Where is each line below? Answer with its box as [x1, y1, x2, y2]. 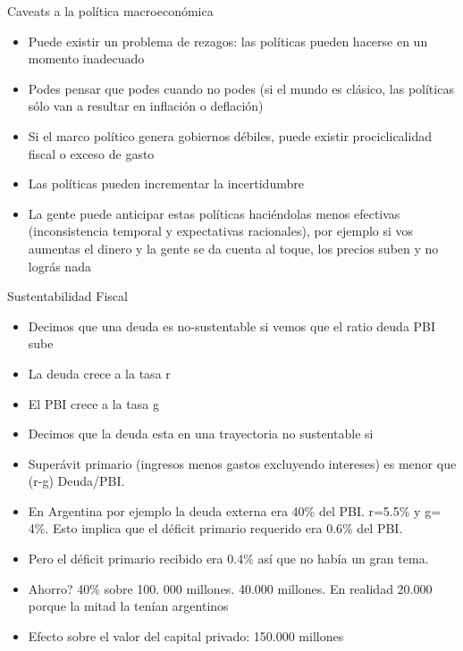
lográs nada [28, 256, 91, 275]
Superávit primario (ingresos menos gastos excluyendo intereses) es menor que [28, 454, 457, 472]
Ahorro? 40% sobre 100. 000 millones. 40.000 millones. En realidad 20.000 [28, 579, 433, 597]
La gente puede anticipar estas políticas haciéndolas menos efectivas [28, 204, 400, 222]
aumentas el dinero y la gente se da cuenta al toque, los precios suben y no [28, 238, 439, 257]
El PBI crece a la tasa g [28, 394, 159, 413]
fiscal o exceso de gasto [28, 144, 155, 163]
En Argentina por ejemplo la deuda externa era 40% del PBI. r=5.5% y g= [28, 501, 442, 520]
